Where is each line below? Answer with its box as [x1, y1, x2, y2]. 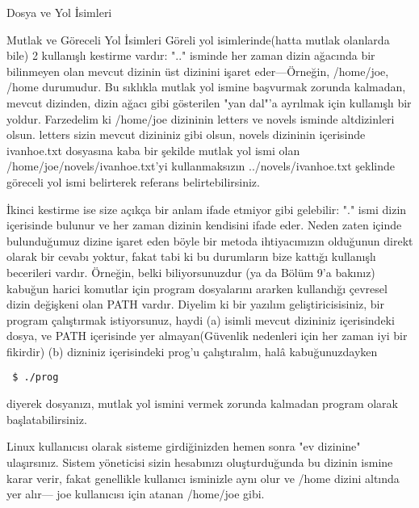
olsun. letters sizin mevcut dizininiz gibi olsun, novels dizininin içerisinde [6, 126, 366, 143]
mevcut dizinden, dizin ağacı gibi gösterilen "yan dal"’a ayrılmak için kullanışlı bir [6, 94, 412, 111]
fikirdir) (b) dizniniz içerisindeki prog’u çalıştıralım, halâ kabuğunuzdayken [6, 342, 378, 359]
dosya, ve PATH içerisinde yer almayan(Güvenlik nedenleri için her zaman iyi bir [6, 327, 408, 344]
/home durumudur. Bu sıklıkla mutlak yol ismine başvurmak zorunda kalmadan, [6, 78, 406, 95]
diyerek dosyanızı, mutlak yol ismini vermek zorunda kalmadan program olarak [6, 395, 398, 412]
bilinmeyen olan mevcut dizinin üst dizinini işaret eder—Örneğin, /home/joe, [6, 62, 389, 79]
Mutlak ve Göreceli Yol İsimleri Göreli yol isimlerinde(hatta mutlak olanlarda [6, 31, 390, 48]
